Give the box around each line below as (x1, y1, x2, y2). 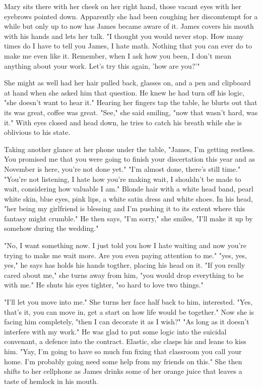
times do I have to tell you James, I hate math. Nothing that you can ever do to (4, 40, 252, 51)
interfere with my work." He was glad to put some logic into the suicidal (4, 326, 227, 336)
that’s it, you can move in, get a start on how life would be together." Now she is (4, 306, 254, 317)
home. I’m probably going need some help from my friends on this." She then (4, 356, 242, 366)
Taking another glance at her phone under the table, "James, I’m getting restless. (4, 143, 255, 154)
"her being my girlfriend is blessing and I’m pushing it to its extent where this (4, 203, 245, 214)
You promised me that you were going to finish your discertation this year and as (4, 154, 255, 164)
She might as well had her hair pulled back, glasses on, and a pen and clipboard (4, 77, 251, 88)
